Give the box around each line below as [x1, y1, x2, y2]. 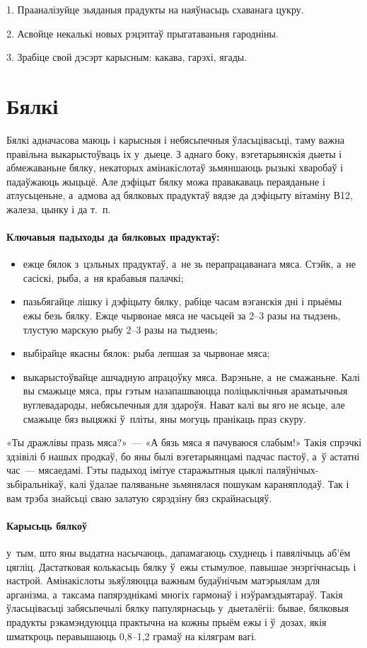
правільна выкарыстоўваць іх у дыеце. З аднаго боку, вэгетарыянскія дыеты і [6, 146, 342, 161]
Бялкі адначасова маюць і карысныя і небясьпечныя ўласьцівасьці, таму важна [6, 132, 344, 147]
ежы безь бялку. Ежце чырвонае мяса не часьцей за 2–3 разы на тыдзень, [23, 308, 341, 323]
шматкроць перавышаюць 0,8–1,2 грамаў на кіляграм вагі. [6, 628, 257, 643]
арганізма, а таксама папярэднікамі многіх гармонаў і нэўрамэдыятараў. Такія [6, 586, 343, 601]
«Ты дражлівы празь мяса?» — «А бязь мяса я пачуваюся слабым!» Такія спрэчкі [6, 435, 362, 450]
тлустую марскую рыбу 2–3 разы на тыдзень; [23, 322, 218, 336]
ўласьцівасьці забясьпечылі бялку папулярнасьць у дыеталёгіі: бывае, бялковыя [6, 601, 349, 615]
